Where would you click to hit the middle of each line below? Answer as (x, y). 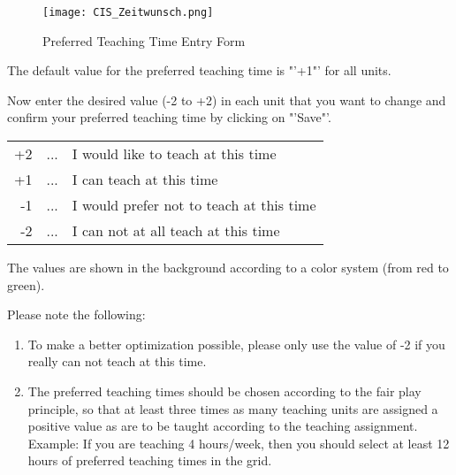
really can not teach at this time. (117, 361)
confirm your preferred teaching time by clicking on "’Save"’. (169, 117)
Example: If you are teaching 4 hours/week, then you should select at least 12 (239, 443)
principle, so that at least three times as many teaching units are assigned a (233, 408)
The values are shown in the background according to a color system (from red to (228, 268)
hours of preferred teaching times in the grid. (150, 460)
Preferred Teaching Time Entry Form (144, 40)
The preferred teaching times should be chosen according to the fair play (224, 391)
